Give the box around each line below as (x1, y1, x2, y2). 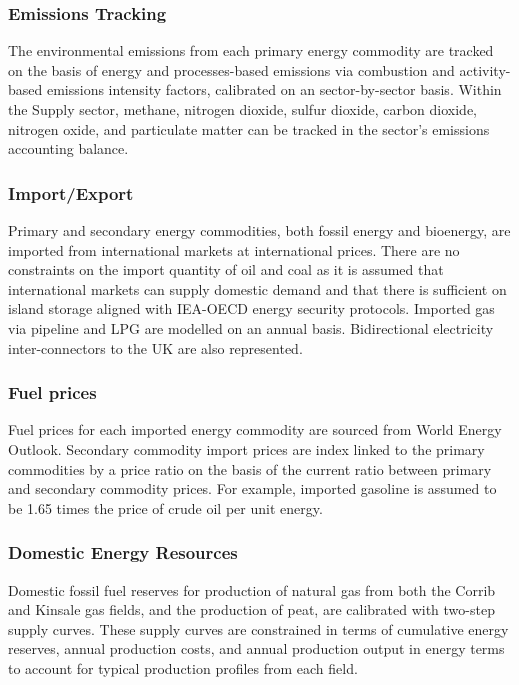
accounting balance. (8, 138, 129, 159)
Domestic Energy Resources (8, 540, 238, 565)
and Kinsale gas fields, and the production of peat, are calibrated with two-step (8, 599, 495, 620)
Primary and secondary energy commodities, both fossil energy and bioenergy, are (8, 220, 511, 240)
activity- (459, 59, 511, 80)
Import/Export (8, 180, 134, 205)
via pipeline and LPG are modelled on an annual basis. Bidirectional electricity (8, 317, 494, 338)
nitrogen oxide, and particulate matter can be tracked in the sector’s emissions (8, 118, 490, 139)
